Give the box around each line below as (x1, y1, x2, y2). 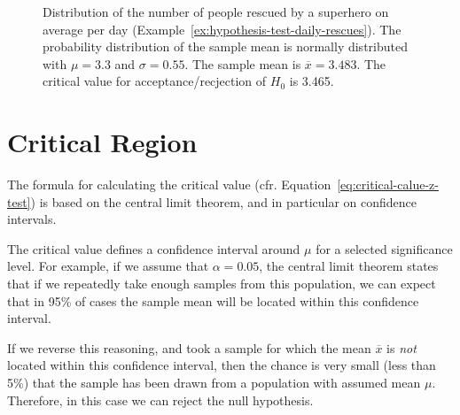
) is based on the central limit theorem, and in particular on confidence (30, 192, 417, 211)
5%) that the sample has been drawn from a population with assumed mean (7, 373, 421, 392)
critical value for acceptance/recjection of (43, 72, 267, 90)
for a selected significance (316, 239, 453, 257)
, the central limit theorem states (259, 257, 439, 275)
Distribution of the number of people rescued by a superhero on (43, 3, 389, 20)
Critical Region (7, 124, 198, 160)
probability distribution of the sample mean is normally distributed (43, 37, 408, 56)
